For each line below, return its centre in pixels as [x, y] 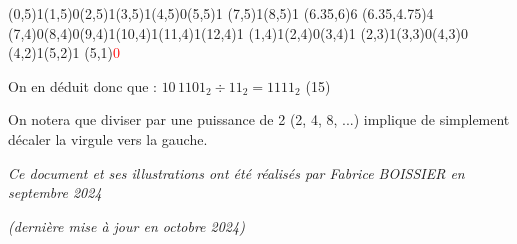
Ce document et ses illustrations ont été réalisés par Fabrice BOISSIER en [236, 172]
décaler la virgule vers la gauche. [108, 138]
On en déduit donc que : [82, 85]
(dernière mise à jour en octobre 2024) [126, 225]
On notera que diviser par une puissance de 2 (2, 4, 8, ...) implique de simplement [259, 119]
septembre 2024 [55, 192]
